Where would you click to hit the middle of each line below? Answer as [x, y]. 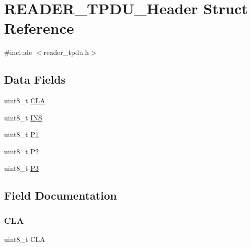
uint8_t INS [23, 117]
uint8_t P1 [21, 134]
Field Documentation [61, 195]
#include [18, 52]
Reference [39, 28]
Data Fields [35, 79]
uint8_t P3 [21, 168]
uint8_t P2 [21, 151]
